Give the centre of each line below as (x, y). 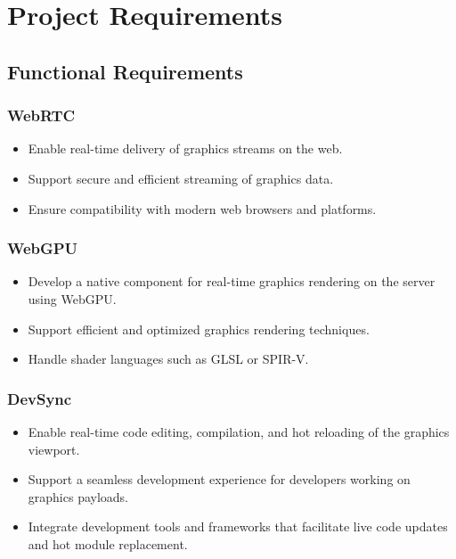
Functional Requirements (125, 71)
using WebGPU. (72, 298)
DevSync (40, 398)
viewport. (54, 449)
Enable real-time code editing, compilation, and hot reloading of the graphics (239, 431)
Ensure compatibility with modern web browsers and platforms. (202, 208)
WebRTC (41, 115)
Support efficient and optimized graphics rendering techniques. (199, 329)
